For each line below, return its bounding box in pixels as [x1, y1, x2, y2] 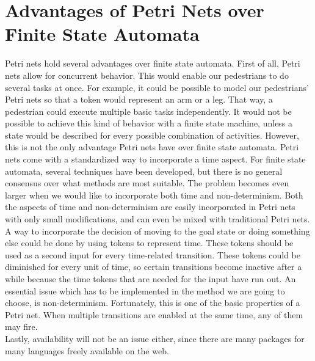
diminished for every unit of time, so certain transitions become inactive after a [5, 260, 302, 273]
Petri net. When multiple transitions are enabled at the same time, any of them [5, 308, 303, 321]
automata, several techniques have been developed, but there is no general [5, 164, 283, 177]
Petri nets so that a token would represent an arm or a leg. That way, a [5, 93, 273, 106]
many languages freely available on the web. [5, 344, 169, 357]
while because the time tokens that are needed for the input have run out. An [5, 272, 296, 285]
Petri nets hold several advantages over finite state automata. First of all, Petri [5, 57, 300, 70]
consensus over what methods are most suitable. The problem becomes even [5, 177, 289, 189]
